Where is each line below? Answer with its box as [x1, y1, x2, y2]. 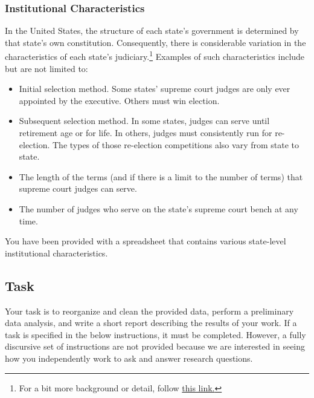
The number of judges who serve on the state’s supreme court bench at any [19, 203, 298, 215]
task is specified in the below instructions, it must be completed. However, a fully [5, 328, 306, 341]
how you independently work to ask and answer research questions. [5, 351, 253, 364]
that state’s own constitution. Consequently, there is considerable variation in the [5, 36, 306, 48]
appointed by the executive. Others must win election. [19, 94, 220, 106]
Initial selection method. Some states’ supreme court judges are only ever [19, 82, 290, 95]
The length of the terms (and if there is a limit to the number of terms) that [19, 170, 303, 183]
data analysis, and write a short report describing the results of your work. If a [5, 316, 297, 329]
